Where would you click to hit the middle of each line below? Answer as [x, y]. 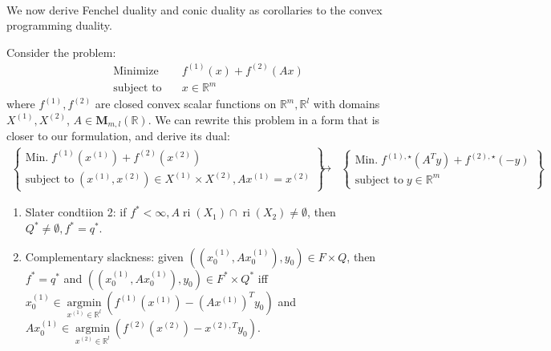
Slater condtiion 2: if [76, 212]
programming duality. [59, 25]
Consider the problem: [61, 52]
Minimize [136, 71]
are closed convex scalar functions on [186, 104]
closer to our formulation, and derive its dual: [118, 136]
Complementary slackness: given [104, 256]
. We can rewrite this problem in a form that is [264, 119]
